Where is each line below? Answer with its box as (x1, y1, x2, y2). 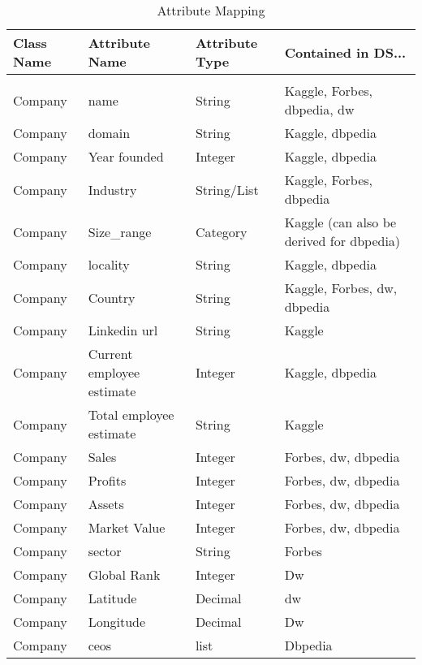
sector (88, 542, 122, 560)
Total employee (88, 405, 174, 424)
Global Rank (88, 565, 161, 584)
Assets (88, 494, 124, 513)
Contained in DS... (284, 42, 407, 62)
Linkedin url (88, 321, 158, 339)
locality (88, 255, 130, 274)
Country (88, 287, 136, 307)
